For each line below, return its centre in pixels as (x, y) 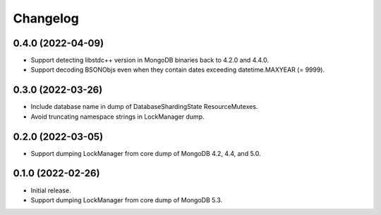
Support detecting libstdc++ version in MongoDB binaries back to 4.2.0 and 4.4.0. (150, 60)
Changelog (46, 18)
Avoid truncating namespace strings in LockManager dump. (117, 117)
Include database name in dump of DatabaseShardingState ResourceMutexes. (144, 107)
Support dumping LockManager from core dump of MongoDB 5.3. (127, 200)
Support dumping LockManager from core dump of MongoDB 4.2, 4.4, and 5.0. (146, 153)
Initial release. (51, 190)
